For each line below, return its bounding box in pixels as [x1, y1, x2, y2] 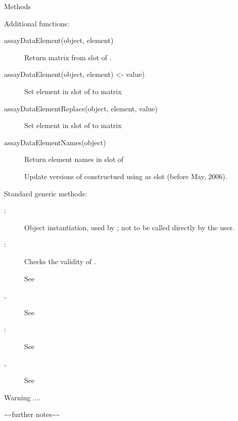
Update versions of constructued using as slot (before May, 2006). [24, 171, 227, 181]
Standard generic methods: [4, 188, 87, 198]
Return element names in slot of [24, 154, 124, 164]
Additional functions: [4, 18, 69, 28]
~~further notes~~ [4, 409, 60, 419]
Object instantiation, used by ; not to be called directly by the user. [24, 222, 235, 232]
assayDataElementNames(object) [4, 137, 106, 147]
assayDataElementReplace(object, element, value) [4, 103, 158, 113]
